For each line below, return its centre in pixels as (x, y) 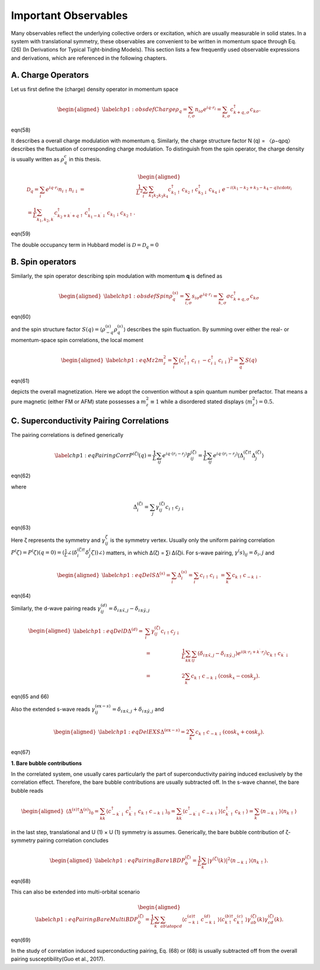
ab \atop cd (171, 926)
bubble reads (27, 790)
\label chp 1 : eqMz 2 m (135, 360)
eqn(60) (21, 317)
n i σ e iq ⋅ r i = (208, 109)
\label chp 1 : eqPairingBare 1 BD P (140, 861)
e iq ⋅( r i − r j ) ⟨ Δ (228, 455)
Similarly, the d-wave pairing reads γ (56, 608)
